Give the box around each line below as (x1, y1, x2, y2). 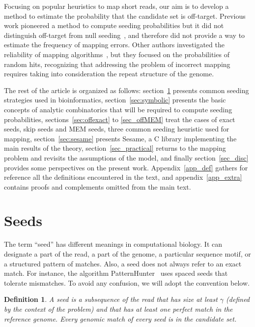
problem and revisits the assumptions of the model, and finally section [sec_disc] (4, 152, 249, 163)
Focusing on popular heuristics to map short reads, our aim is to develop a (4, 1, 229, 11)
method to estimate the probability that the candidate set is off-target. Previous (4, 10, 246, 21)
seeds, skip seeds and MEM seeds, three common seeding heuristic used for (4, 124, 229, 134)
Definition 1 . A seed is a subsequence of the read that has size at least (4, 294, 218, 304)
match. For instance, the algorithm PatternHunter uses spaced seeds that (4, 268, 228, 278)
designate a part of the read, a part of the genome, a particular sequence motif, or (4, 249, 251, 259)
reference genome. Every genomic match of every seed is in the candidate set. (4, 313, 237, 324)
